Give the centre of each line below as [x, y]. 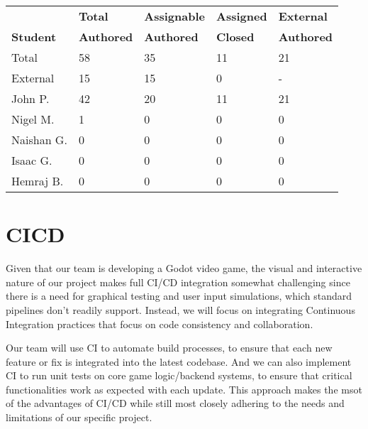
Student [34, 37]
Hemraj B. [38, 181]
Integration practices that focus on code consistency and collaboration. [160, 324]
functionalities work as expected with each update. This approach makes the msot [184, 389]
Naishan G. [39, 140]
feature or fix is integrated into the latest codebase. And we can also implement [179, 361]
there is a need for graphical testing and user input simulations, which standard [179, 296]
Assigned [242, 16]
